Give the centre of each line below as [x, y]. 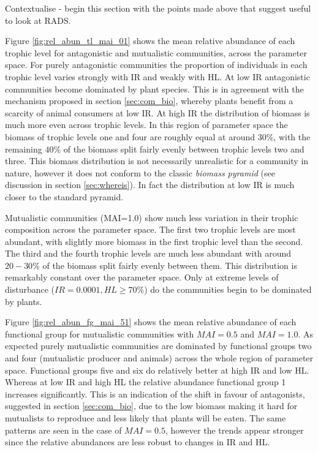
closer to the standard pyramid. [64, 196]
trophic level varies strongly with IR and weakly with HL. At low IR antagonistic [157, 76]
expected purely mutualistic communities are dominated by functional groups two [158, 346]
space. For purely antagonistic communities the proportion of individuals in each [156, 65]
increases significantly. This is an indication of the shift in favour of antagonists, [155, 394]
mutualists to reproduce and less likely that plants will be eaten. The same [146, 418]
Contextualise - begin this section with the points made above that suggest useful [158, 8]
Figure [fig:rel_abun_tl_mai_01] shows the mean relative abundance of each [150, 41]
